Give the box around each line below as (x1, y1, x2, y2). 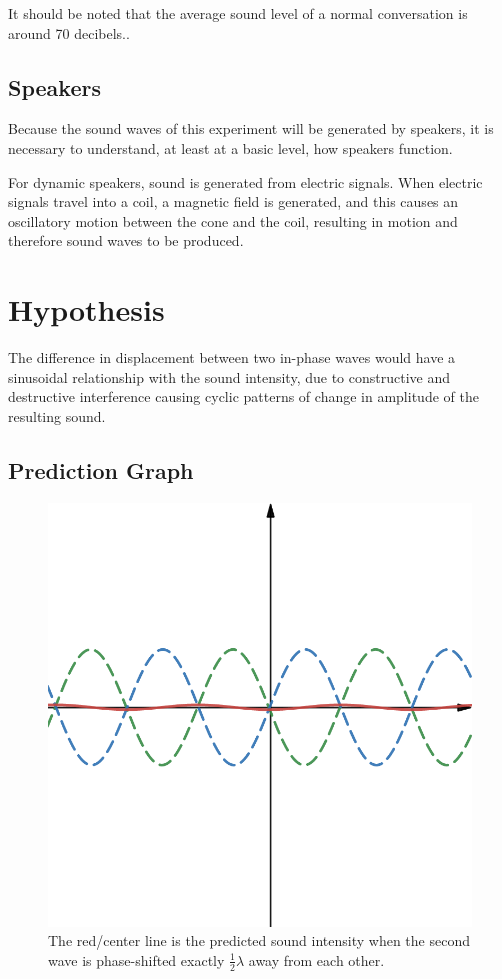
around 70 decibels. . (8, 22, 130, 43)
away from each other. (248, 949, 385, 970)
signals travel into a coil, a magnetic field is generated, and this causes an (8, 191, 459, 212)
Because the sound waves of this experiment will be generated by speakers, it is (8, 118, 494, 139)
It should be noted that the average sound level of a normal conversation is (8, 3, 468, 23)
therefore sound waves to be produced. (8, 230, 244, 251)
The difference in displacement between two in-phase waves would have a (8, 347, 456, 368)
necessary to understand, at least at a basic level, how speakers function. (8, 137, 453, 158)
